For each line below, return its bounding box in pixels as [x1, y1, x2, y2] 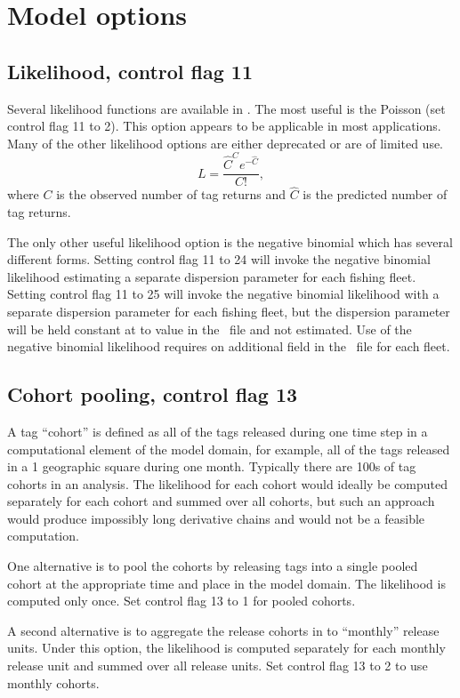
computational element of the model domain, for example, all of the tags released [7, 439, 450, 458]
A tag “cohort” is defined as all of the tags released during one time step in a [7, 421, 428, 440]
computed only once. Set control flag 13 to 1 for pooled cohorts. [7, 591, 356, 610]
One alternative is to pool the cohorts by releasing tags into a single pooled [7, 557, 418, 575]
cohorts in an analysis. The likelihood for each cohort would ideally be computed [7, 474, 448, 493]
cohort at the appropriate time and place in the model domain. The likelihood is [7, 574, 446, 592]
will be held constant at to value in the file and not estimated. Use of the [7, 319, 412, 338]
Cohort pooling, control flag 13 [7, 381, 298, 408]
